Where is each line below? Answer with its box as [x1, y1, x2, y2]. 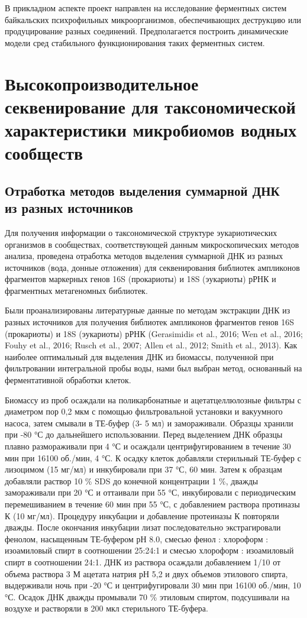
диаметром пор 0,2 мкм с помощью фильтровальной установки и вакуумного [5, 405, 283, 418]
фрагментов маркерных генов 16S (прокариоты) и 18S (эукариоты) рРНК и [5, 273, 276, 285]
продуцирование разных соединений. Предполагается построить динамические [5, 25, 289, 37]
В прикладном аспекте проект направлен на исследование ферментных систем [5, 2, 287, 14]
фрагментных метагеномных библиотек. [5, 284, 148, 296]
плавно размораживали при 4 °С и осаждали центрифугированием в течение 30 [5, 440, 291, 452]
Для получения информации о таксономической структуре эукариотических [5, 226, 277, 238]
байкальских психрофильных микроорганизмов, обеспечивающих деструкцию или [5, 13, 301, 25]
